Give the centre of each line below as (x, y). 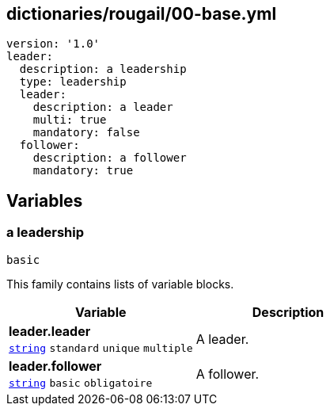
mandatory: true (83, 171)
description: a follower (110, 158)
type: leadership (73, 82)
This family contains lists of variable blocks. (120, 284)
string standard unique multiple (101, 348)
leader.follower (55, 366)
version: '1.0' (53, 44)
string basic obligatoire (81, 383)
